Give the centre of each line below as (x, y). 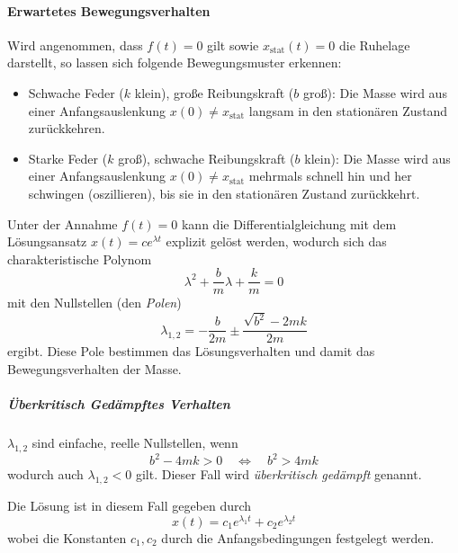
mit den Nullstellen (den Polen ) (94, 303)
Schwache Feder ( (76, 92)
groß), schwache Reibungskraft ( (207, 158)
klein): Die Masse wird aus (377, 158)
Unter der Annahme (63, 223)
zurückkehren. (67, 128)
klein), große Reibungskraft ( (214, 92)
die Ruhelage (375, 45)
